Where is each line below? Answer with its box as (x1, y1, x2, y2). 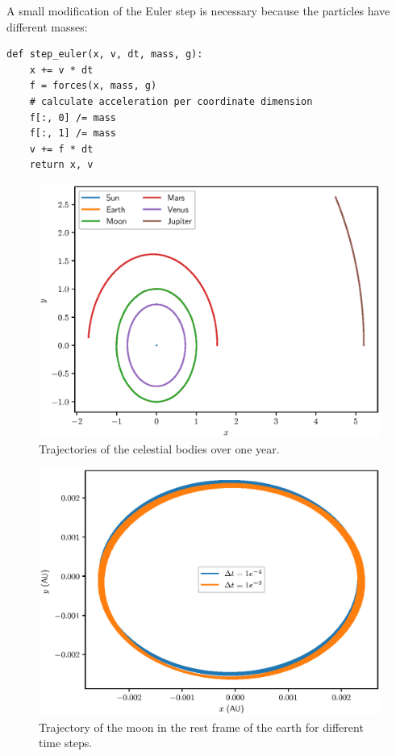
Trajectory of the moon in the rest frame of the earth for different (39, 718, 364, 735)
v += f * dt (29, 143, 94, 155)
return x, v (29, 159, 94, 171)
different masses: (6, 18, 88, 35)
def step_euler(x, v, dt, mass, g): (6, 48, 203, 61)
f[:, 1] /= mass (29, 127, 117, 140)
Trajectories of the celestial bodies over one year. (39, 440, 280, 457)
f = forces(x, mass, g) (29, 80, 157, 92)
